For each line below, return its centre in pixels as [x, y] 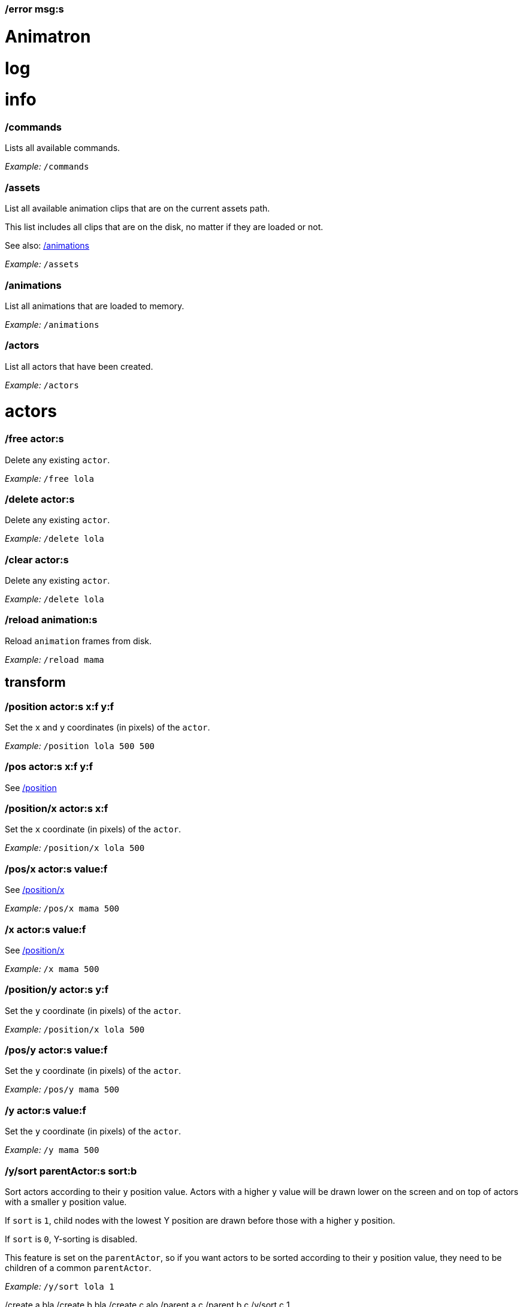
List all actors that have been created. [79, 366]
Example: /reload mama [55, 659]
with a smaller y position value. [66, 1202]
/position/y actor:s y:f [57, 990]
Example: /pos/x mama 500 [62, 908]
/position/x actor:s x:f [57, 809]
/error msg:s [34, 9]
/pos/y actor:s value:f [56, 1050]
